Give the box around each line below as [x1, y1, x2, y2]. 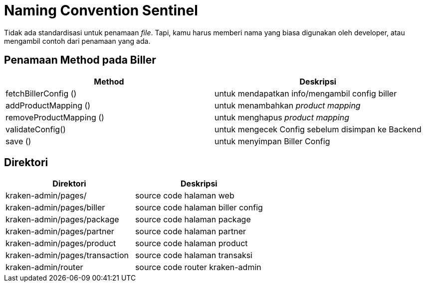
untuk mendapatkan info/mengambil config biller [214, 88, 397, 98]
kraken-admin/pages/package [5, 214, 119, 225]
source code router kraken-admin [135, 262, 261, 273]
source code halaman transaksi [135, 250, 252, 261]
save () [5, 136, 31, 146]
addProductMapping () [5, 100, 91, 110]
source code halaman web [135, 191, 234, 201]
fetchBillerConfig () [5, 88, 77, 98]
